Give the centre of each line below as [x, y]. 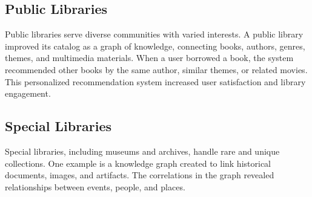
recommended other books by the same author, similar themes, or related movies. [156, 69]
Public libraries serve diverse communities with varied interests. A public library [154, 34]
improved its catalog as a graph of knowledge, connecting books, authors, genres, [155, 46]
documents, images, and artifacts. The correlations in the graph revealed [140, 175]
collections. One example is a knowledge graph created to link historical [138, 163]
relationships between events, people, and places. [95, 186]
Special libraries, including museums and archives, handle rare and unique [142, 151]
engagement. [28, 93]
